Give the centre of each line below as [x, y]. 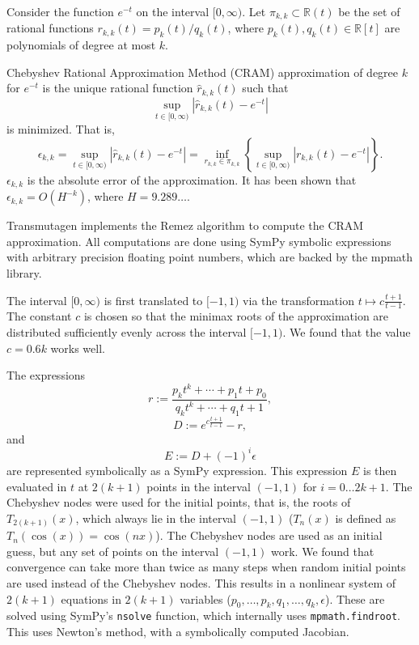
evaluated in [37, 486]
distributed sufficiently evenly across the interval [127, 331]
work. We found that [323, 551]
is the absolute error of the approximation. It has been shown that [192, 179]
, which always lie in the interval [156, 518]
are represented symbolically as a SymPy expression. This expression [177, 470]
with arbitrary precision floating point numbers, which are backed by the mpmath [210, 257]
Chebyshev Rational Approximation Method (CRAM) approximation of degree [203, 72]
